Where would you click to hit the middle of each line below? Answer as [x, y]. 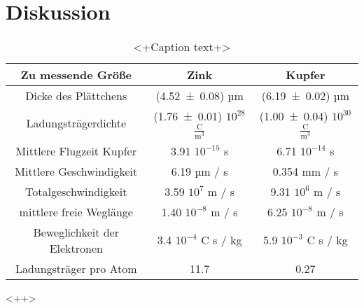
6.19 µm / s [199, 171]
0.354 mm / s [306, 171]
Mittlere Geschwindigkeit [76, 171]
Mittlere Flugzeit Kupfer [76, 150]
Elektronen [76, 248]
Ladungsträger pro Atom [76, 268]
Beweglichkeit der [76, 232]
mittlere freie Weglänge [76, 211]
